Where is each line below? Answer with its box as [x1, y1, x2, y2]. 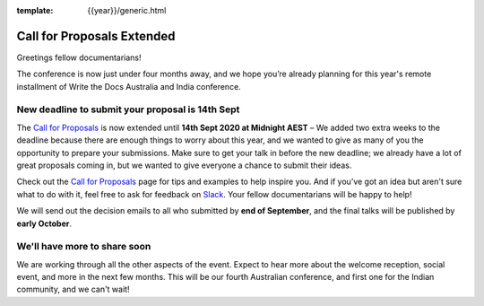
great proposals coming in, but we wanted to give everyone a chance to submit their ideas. [16, 160, 352, 170]
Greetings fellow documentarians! [16, 52, 143, 63]
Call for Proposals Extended [16, 28, 176, 44]
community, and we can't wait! [16, 284, 130, 295]
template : [16, 5, 54, 15]
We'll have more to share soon [16, 240, 151, 253]
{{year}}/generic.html [87, 5, 167, 15]
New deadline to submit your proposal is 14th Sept [16, 103, 240, 116]
